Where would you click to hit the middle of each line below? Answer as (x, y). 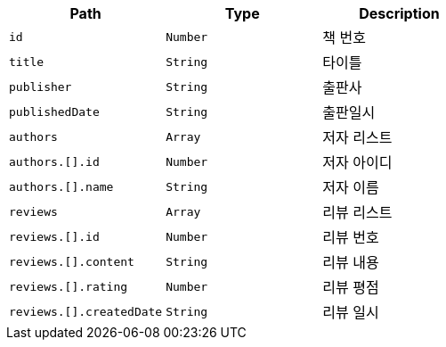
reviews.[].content (72, 261)
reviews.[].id (54, 236)
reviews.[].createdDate (86, 311)
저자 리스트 (357, 137)
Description (399, 13)
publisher (41, 87)
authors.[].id (54, 161)
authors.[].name (61, 186)
